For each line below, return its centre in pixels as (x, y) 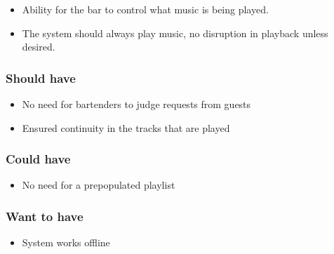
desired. (39, 47)
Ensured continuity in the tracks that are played (126, 127)
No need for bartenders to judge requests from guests (136, 104)
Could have (38, 159)
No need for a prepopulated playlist (99, 185)
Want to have (45, 216)
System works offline (66, 242)
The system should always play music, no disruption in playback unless (175, 33)
